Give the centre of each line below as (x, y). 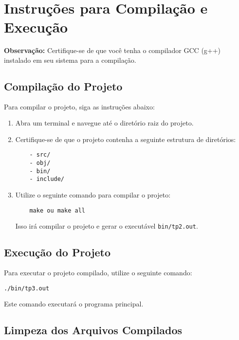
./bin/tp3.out (27, 288)
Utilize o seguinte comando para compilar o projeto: (93, 195)
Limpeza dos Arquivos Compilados (93, 330)
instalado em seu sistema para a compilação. (70, 60)
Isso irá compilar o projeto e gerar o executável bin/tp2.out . (107, 226)
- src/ (40, 155)
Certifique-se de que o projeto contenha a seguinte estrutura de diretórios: (126, 139)
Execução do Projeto (57, 252)
